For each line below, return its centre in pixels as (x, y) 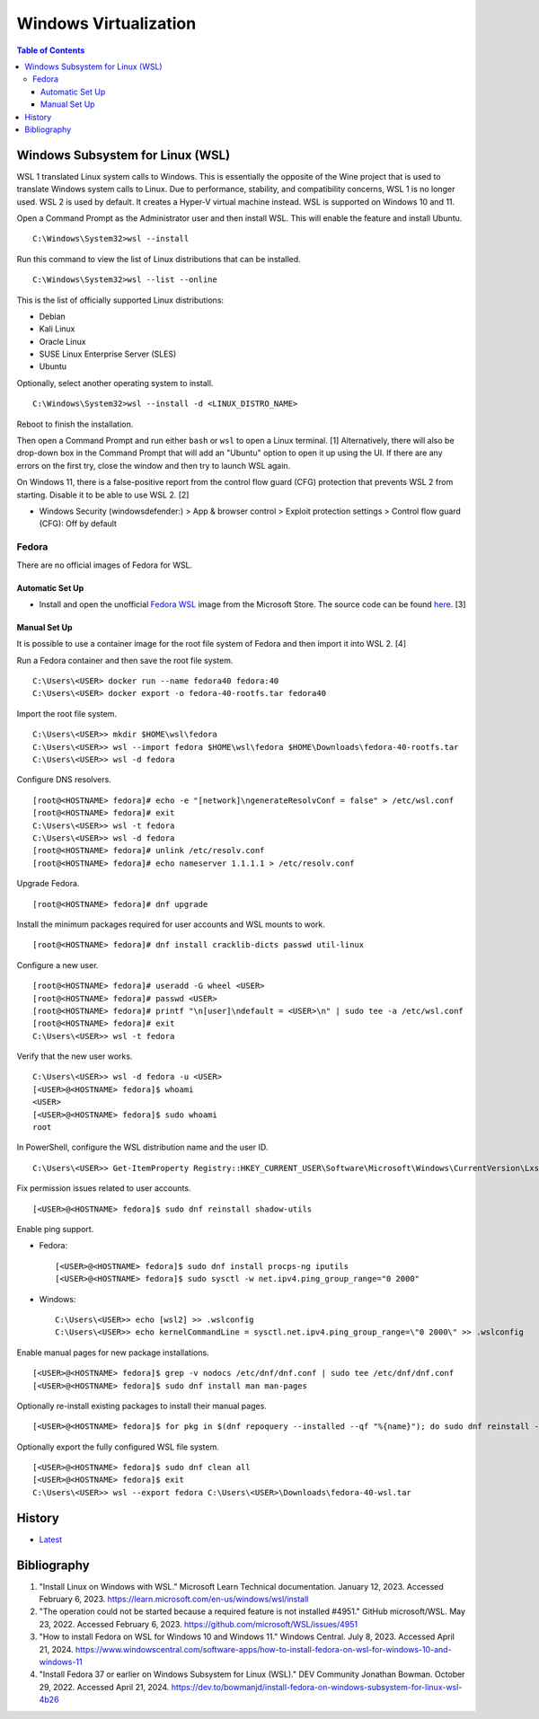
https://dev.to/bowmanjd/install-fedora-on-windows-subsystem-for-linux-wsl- (317, 1687)
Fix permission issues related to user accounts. (104, 1188)
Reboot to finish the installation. (75, 424)
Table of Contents (51, 50)
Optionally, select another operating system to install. (115, 383)
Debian (53, 316)
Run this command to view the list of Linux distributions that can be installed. (159, 259)
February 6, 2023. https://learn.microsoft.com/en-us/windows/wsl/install (174, 1600)
